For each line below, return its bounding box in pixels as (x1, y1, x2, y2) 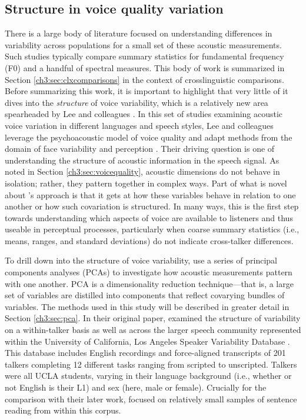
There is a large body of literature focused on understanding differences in (5, 27, 272, 39)
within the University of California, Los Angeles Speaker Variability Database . (5, 335, 290, 347)
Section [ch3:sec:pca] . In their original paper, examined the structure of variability (5, 312, 301, 324)
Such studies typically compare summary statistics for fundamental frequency (5, 50, 284, 62)
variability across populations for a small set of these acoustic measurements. (5, 38, 282, 51)
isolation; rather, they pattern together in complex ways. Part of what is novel (5, 176, 287, 189)
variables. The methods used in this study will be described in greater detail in (5, 300, 290, 312)
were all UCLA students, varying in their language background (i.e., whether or (5, 369, 292, 382)
